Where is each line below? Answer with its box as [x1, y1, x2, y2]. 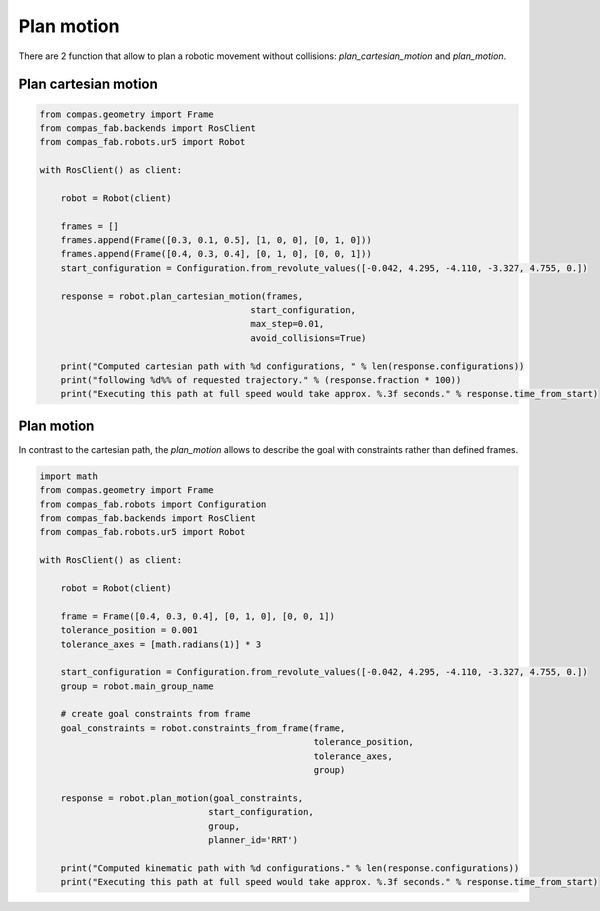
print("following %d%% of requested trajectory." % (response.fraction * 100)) [60, 374, 462, 385]
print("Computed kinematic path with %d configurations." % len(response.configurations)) [60, 862, 520, 874]
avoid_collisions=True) [250, 332, 367, 344]
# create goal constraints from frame [60, 708, 251, 720]
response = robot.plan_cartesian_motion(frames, [60, 290, 304, 302]
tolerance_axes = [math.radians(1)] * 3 [60, 638, 262, 650]
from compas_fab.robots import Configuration [39, 498, 267, 510]
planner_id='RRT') [208, 835, 299, 845]
